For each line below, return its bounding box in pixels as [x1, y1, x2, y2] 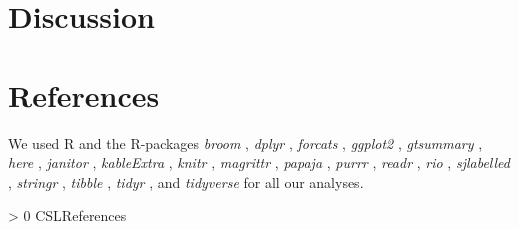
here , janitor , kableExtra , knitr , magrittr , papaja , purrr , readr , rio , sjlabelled [8, 152, 510, 173]
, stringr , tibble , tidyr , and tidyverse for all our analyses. [8, 171, 364, 192]
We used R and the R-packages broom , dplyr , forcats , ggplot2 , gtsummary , [8, 132, 483, 153]
